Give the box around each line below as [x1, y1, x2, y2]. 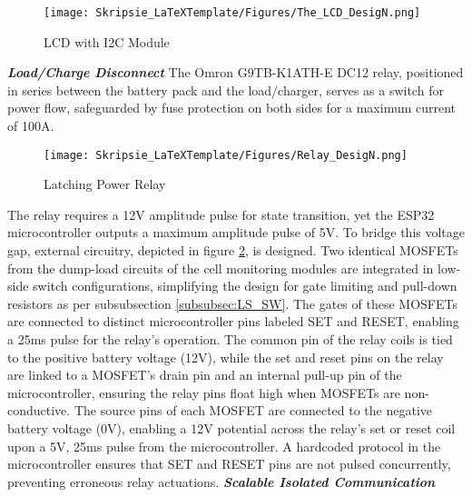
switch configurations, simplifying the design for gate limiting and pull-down [33, 276, 457, 295]
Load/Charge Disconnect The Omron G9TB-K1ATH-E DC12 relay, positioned [7, 63, 464, 82]
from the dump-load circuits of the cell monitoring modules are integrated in [7, 258, 434, 277]
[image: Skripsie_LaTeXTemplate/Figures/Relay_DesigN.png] [44, 148, 408, 162]
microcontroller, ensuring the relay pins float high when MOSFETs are [7, 383, 400, 402]
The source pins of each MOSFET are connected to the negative [74, 401, 433, 420]
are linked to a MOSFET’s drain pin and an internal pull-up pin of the [7, 365, 402, 384]
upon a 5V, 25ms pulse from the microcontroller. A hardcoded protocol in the [7, 436, 441, 455]
